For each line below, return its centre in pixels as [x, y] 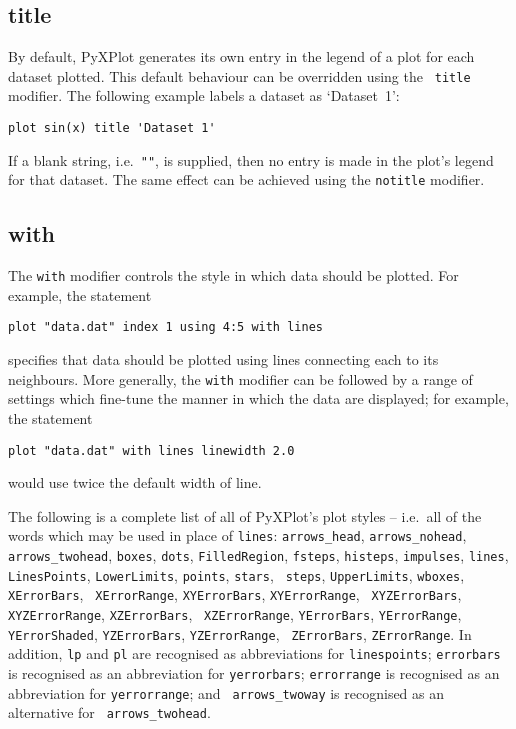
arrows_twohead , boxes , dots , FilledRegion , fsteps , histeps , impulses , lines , [258, 555]
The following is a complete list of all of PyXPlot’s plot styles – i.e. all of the [245, 515]
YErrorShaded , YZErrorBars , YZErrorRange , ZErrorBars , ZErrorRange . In [240, 633]
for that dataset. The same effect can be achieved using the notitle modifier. [246, 179]
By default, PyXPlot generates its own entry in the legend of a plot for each [241, 56]
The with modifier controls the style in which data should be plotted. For [233, 275]
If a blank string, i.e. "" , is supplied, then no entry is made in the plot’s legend [251, 159]
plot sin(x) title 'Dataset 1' [112, 128]
